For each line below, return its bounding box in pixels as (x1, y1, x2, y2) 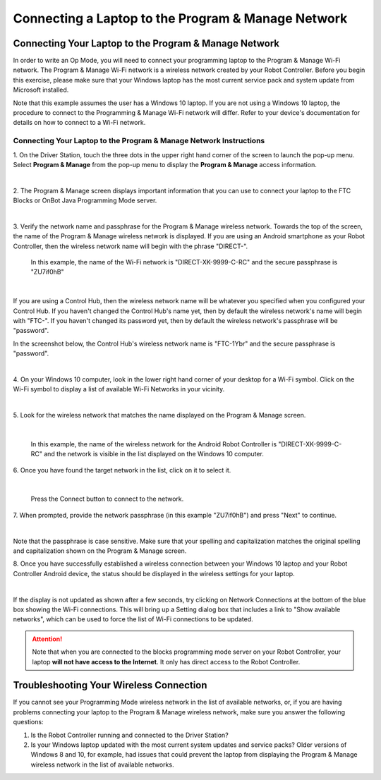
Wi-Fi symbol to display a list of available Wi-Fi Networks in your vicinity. (13, 385, 225, 394)
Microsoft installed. (13, 85, 69, 95)
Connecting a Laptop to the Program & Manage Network (13, 11, 348, 26)
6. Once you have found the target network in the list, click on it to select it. (13, 465, 231, 474)
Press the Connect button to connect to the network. (30, 494, 184, 504)
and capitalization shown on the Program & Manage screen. (13, 547, 187, 555)
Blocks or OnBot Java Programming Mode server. (13, 196, 157, 205)
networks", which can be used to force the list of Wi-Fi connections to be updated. (13, 615, 253, 623)
